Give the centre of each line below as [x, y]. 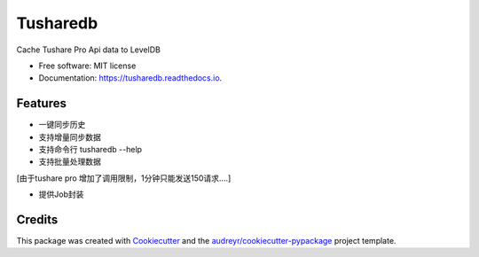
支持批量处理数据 [70, 162]
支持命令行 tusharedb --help [90, 150]
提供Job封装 [61, 194]
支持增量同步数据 [70, 136]
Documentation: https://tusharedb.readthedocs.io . [130, 78]
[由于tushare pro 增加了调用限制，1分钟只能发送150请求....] [124, 178]
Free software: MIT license [87, 66]
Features [41, 103]
